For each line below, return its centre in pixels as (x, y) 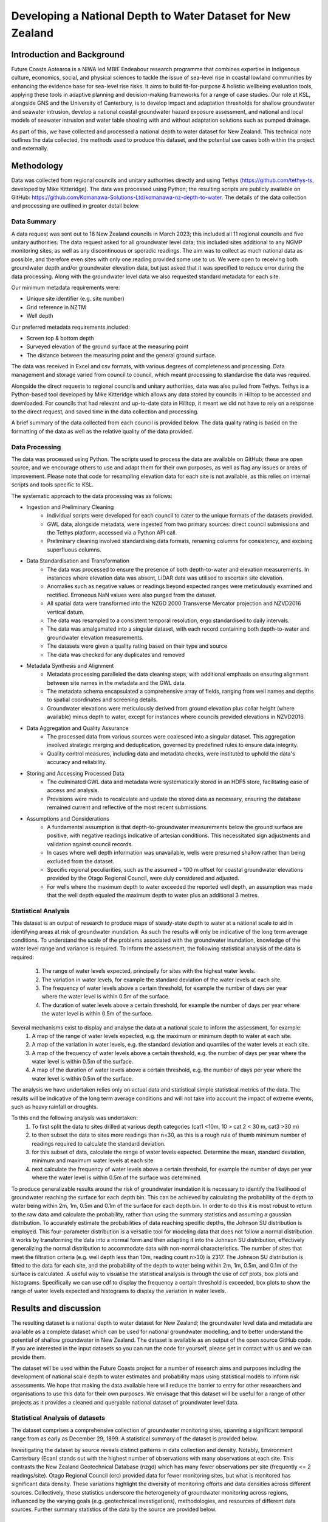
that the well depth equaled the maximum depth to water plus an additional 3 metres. (153, 896)
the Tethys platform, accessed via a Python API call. (112, 533)
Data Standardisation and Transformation (78, 561)
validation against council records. (90, 844)
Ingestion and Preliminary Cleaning (70, 507)
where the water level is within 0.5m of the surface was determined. (117, 1177)
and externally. (30, 149)
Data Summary (34, 222)
